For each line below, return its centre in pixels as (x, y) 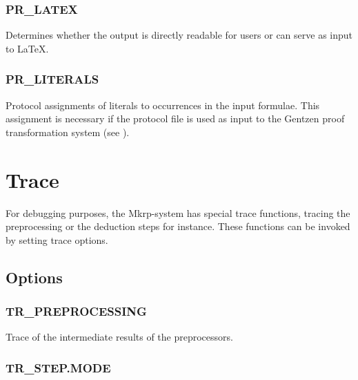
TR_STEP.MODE (58, 367)
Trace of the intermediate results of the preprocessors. (119, 337)
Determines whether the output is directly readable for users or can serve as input (179, 35)
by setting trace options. (57, 239)
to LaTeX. (27, 48)
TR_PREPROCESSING (76, 311)
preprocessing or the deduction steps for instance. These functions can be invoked (178, 226)
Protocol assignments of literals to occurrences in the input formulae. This (163, 105)
